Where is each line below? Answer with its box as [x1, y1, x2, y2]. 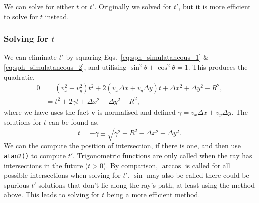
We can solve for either [4, 1, 74, 11]
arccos [162, 162, 181, 170]
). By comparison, [103, 160, 158, 170]
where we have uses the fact [4, 106, 89, 117]
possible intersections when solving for [4, 170, 121, 180]
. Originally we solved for [94, 1, 172, 11]
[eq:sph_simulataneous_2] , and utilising [4, 62, 127, 72]
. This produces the [188, 62, 248, 72]
